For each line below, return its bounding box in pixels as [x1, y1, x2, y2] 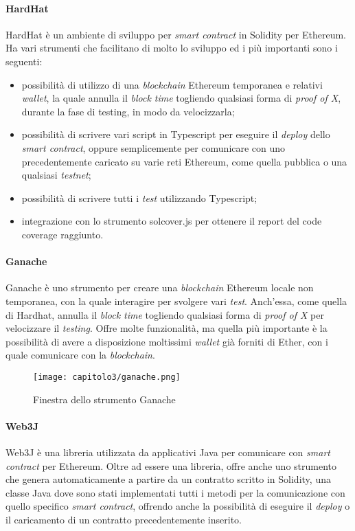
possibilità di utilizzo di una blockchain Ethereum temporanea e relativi [21, 77, 323, 91]
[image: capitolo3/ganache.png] [33, 372, 181, 382]
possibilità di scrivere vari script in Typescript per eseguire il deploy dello [21, 127, 330, 142]
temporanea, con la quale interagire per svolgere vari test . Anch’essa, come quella [5, 293, 347, 308]
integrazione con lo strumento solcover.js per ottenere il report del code [21, 214, 322, 228]
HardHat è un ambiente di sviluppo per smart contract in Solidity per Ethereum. [5, 27, 346, 41]
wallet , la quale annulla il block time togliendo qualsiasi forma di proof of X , [21, 91, 341, 105]
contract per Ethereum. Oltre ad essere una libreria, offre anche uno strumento [5, 458, 337, 473]
